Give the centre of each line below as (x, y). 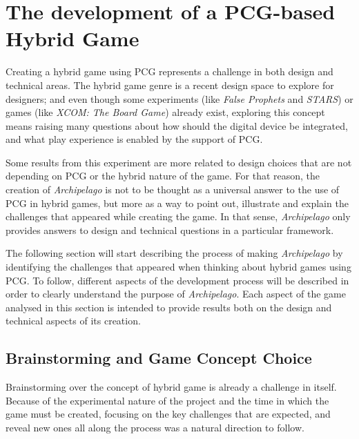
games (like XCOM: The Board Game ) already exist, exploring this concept (165, 112)
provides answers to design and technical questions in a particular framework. (170, 230)
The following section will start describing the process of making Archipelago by (174, 253)
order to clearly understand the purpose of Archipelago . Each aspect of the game (176, 294)
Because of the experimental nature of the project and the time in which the (167, 400)
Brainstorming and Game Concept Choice (159, 358)
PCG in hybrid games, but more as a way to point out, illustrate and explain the (177, 203)
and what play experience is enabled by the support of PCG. (134, 139)
